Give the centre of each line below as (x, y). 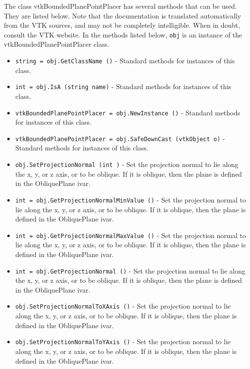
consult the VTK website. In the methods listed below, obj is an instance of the (123, 34)
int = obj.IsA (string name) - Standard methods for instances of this (123, 86)
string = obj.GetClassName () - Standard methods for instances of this (125, 61)
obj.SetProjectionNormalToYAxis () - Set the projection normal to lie (123, 341)
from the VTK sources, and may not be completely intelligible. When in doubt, (122, 25)
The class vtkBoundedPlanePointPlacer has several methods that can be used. (121, 6)
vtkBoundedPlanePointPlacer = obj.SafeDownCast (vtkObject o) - (120, 138)
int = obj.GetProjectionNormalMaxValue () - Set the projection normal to (131, 235)
